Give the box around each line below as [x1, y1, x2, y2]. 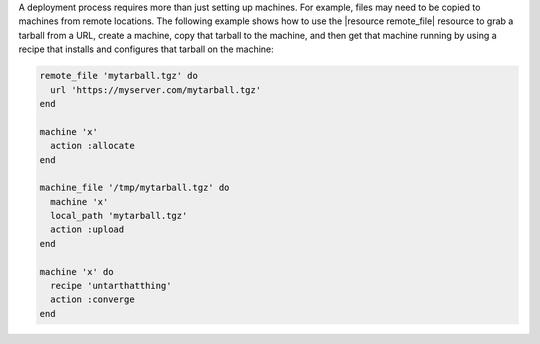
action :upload [50, 224, 125, 235]
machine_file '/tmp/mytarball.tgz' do [39, 182, 230, 194]
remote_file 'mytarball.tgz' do [39, 70, 199, 82]
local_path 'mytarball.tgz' [50, 210, 188, 222]
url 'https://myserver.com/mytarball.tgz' [50, 84, 262, 95]
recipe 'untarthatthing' [50, 280, 172, 292]
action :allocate [50, 140, 135, 152]
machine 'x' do [39, 266, 114, 277]
